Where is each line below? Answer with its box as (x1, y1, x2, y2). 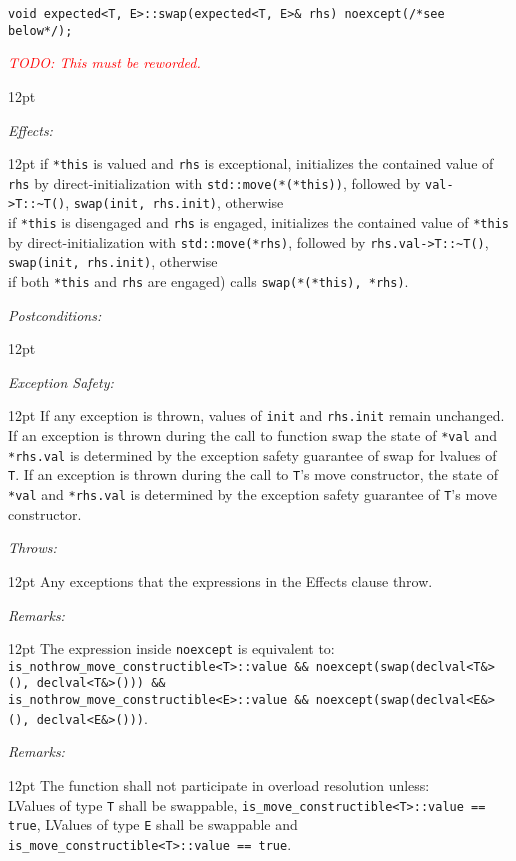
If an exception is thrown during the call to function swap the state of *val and (8, 425, 498, 446)
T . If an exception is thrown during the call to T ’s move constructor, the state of (8, 464, 499, 485)
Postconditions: (8, 304, 102, 325)
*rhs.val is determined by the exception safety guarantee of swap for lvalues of (8, 444, 497, 465)
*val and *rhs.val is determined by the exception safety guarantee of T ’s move (8, 484, 497, 505)
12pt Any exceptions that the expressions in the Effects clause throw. (8, 570, 433, 591)
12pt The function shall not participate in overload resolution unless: (8, 775, 430, 795)
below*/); (8, 23, 73, 38)
